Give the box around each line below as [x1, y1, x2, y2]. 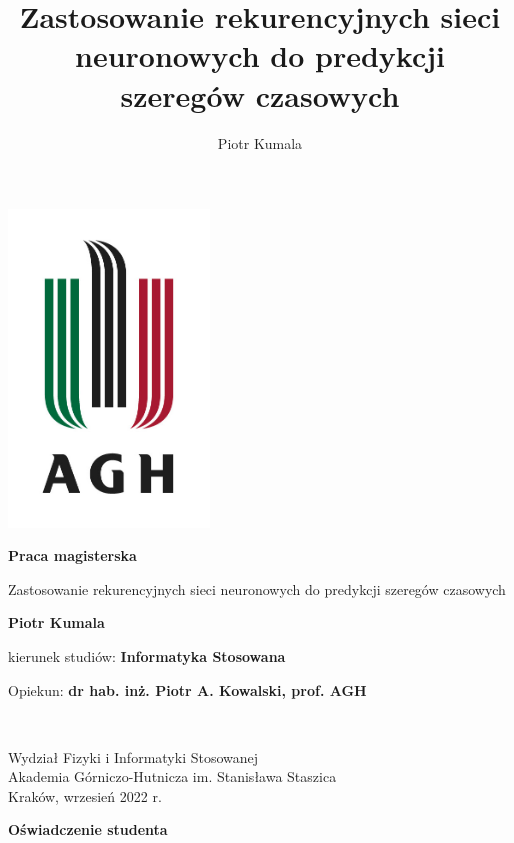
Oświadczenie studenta [8, 819, 168, 840]
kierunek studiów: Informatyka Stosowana [8, 645, 286, 666]
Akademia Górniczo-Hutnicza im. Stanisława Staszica [8, 766, 337, 787]
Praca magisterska [8, 545, 137, 566]
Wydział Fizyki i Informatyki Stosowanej [8, 746, 259, 767]
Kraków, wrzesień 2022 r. [8, 785, 162, 806]
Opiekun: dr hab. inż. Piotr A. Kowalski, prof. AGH [8, 679, 367, 700]
